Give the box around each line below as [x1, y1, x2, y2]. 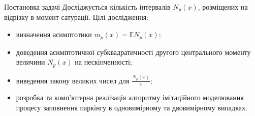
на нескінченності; [75, 56, 132, 67]
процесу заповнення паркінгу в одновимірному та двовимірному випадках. [16, 102, 247, 112]
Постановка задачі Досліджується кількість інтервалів [4, 2, 171, 12]
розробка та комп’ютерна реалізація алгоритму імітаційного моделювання [16, 92, 244, 103]
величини [16, 56, 45, 67]
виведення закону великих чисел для [16, 75, 130, 85]
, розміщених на [198, 2, 248, 12]
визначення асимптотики [16, 29, 92, 40]
